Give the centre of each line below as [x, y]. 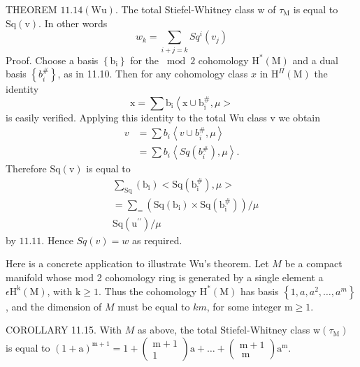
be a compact [314, 263]
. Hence [57, 240]
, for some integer [244, 306]
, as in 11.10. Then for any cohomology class [153, 74]
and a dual [315, 60]
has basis [259, 291]
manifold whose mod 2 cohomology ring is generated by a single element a [165, 277]
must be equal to [154, 306]
